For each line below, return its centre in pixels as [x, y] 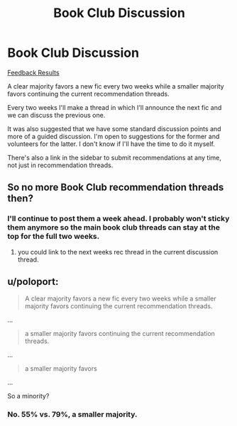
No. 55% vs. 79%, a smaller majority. [72, 415]
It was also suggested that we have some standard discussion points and [114, 128]
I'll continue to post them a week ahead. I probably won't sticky [118, 219]
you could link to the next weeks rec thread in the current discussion [118, 252]
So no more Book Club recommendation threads [116, 187]
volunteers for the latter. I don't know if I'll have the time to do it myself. [111, 144]
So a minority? [28, 396]
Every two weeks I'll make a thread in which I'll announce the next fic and [115, 107]
